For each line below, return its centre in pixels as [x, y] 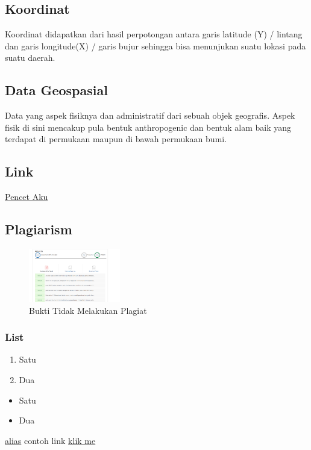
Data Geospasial [56, 90]
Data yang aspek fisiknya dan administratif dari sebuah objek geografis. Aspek [150, 115]
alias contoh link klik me [50, 440]
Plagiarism [39, 229]
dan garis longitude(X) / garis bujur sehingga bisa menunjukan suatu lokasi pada [155, 45]
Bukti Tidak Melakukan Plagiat [88, 310]
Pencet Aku [27, 197]
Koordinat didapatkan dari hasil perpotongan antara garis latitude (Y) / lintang [154, 34]
